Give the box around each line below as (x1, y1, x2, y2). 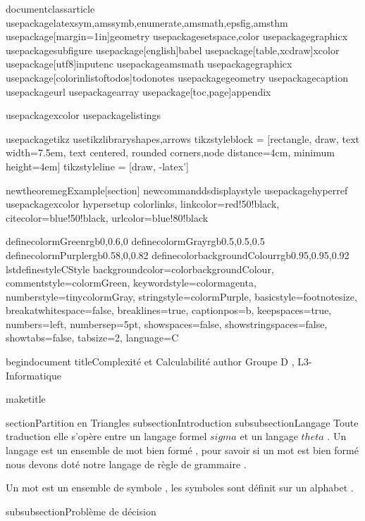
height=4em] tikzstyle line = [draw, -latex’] (6, 158, 189, 173)
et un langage (240, 429, 298, 444)
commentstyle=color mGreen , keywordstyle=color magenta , (6, 275, 256, 290)
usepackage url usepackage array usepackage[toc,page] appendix (6, 84, 271, 99)
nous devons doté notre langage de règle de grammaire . (6, 456, 247, 471)
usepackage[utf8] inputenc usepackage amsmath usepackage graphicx (6, 56, 292, 71)
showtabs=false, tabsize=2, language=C (6, 330, 179, 345)
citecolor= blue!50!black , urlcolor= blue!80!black (6, 210, 209, 225)
